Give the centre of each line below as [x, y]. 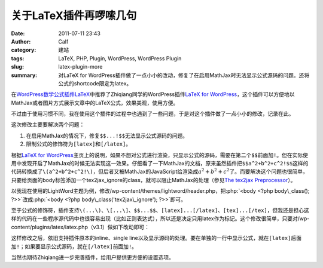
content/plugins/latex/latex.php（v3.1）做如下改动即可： [80, 227]
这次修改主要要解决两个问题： [48, 125]
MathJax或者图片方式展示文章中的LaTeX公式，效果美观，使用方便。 [95, 103]
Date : [18, 33]
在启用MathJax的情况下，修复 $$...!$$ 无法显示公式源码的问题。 [107, 135]
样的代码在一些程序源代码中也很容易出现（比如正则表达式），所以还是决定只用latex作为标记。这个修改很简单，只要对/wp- [160, 218]
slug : [17, 67]
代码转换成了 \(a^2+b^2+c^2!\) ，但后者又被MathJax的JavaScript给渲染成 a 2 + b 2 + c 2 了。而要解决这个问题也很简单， [159, 171]
